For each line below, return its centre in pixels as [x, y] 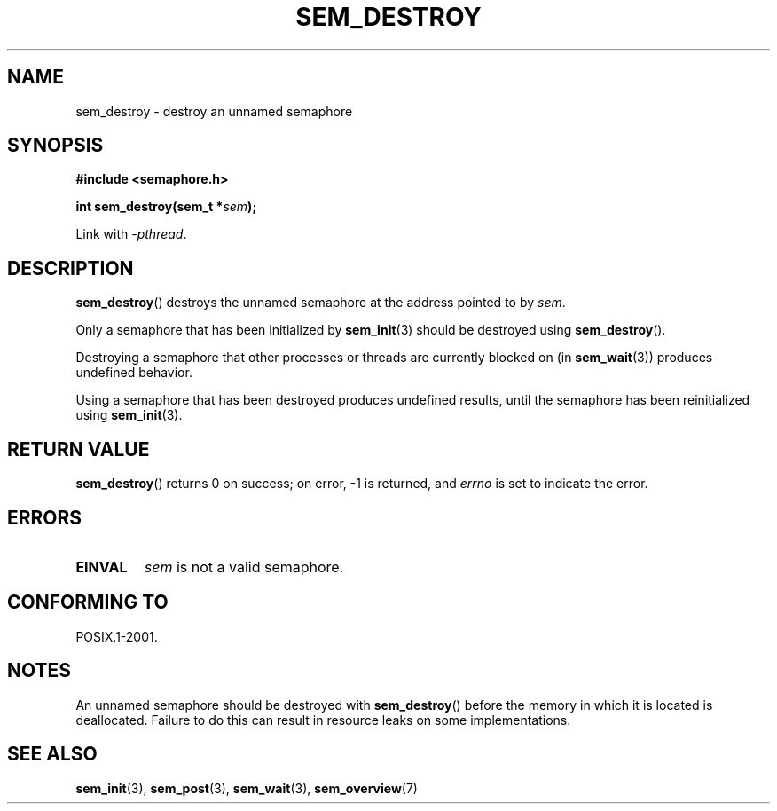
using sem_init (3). [129, 415]
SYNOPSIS [55, 146]
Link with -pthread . [131, 234]
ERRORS [45, 517]
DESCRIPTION [71, 268]
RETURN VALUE [78, 449]
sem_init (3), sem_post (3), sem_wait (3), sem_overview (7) [247, 788]
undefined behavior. [134, 373]
